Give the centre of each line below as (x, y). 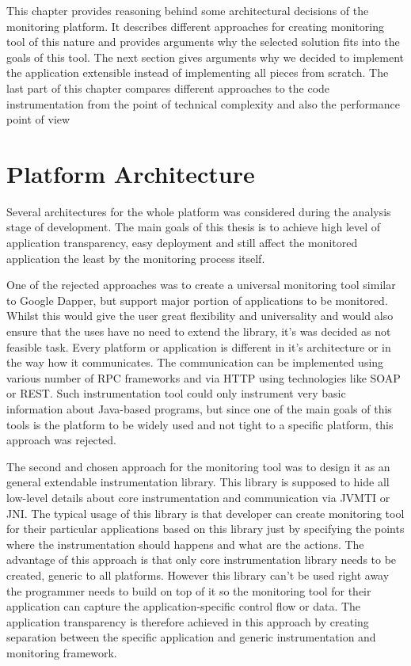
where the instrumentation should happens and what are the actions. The (185, 544)
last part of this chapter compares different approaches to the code (168, 88)
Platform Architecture (131, 173)
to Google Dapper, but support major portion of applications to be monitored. (197, 300)
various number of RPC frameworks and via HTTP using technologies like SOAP (204, 377)
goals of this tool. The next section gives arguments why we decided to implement (205, 57)
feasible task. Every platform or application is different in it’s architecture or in (199, 346)
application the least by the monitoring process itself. (136, 258)
